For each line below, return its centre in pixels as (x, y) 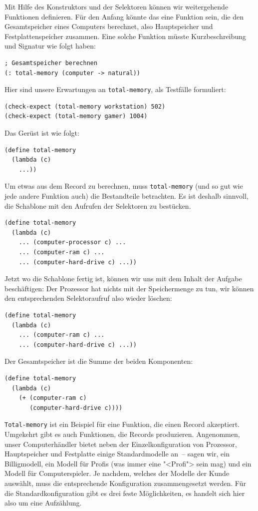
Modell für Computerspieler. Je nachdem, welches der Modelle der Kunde (117, 473)
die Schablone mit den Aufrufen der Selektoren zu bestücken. (98, 205)
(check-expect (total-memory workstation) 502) (85, 106)
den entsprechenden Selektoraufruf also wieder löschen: (88, 298)
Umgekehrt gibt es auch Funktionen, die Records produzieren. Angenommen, (122, 434)
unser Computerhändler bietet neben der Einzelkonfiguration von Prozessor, (121, 444)
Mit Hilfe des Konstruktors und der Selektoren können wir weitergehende (117, 7)
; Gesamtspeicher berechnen (51, 63)
